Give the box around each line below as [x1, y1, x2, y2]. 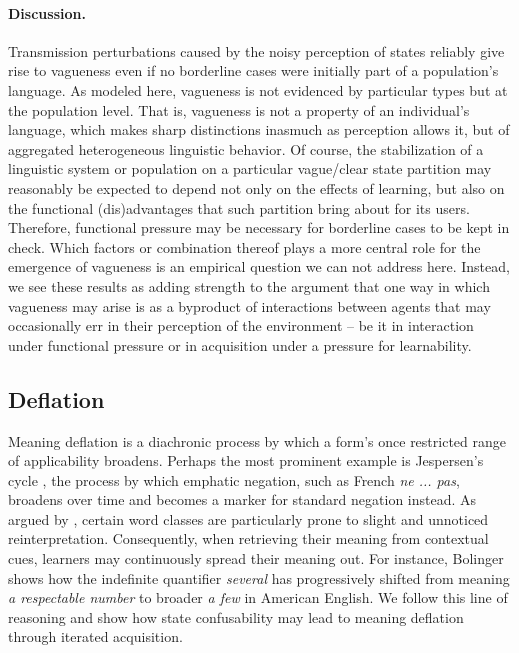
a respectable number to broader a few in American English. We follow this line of [8, 587, 508, 608]
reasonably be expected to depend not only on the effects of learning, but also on [8, 177, 505, 198]
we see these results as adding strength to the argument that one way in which [8, 275, 490, 296]
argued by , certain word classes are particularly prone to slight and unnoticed [8, 508, 489, 529]
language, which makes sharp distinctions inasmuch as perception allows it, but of [8, 119, 510, 140]
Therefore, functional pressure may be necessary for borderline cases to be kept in [8, 217, 510, 238]
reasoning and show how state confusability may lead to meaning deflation [8, 606, 464, 627]
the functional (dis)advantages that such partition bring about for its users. [8, 197, 470, 218]
